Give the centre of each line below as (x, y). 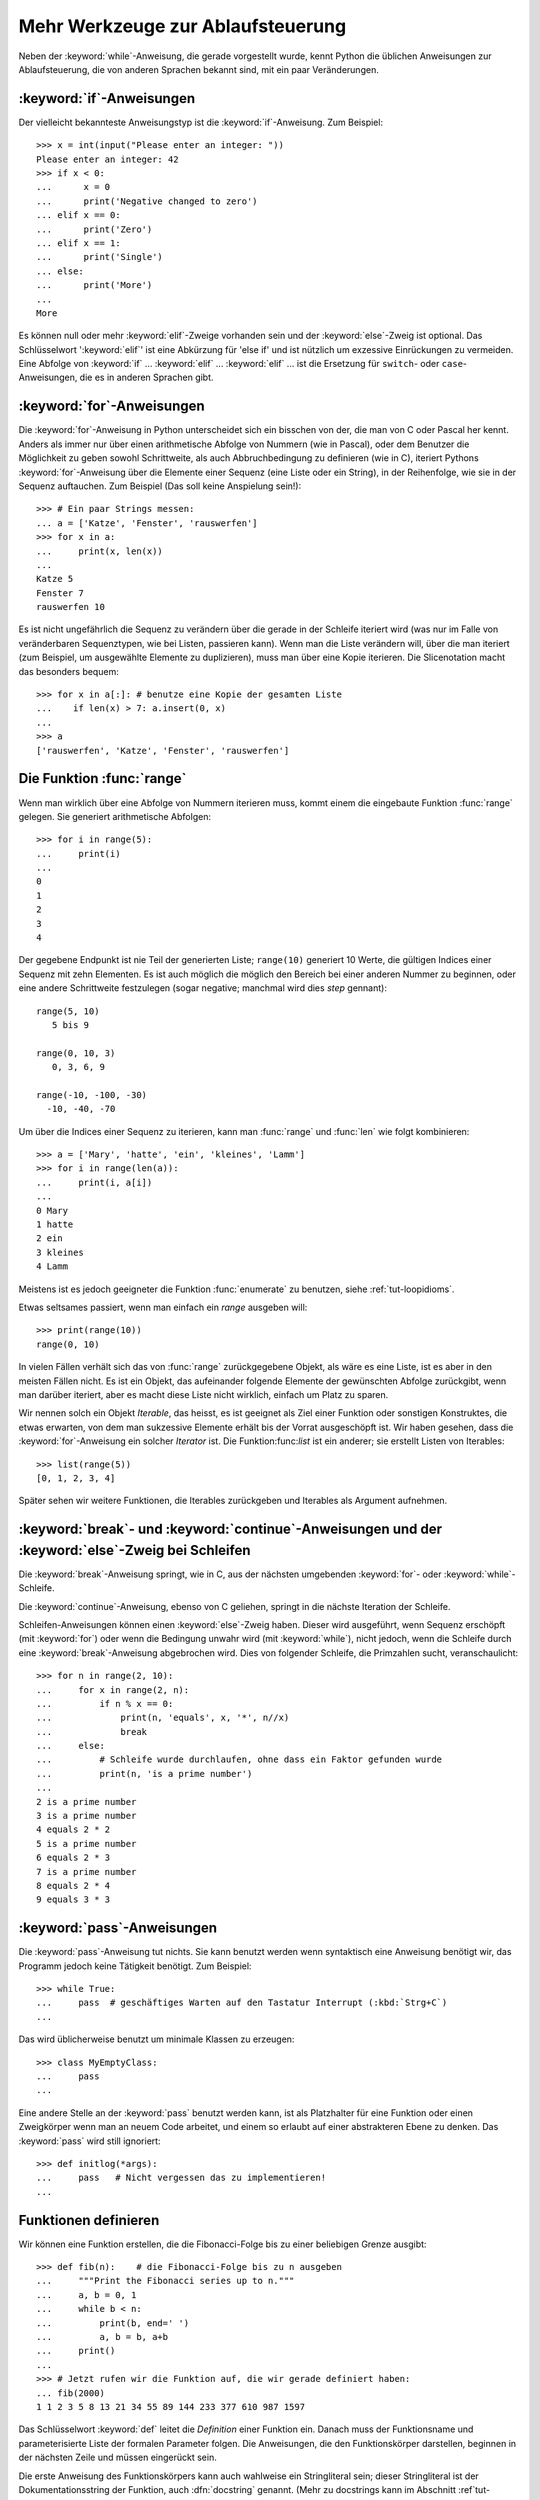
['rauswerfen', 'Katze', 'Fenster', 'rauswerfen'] (163, 750)
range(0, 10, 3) (76, 1053)
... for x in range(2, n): (113, 1689)
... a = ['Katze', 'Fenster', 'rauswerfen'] (147, 523)
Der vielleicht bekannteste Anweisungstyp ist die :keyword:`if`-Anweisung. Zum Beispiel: (201, 122)
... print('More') (94, 285)
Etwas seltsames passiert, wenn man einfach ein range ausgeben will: (163, 1307)
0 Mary (52, 1210)
